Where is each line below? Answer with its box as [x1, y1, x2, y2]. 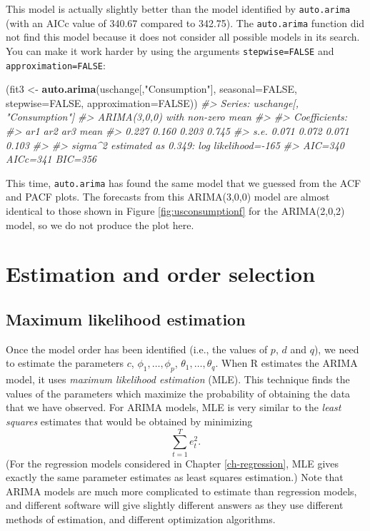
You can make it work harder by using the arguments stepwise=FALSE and [6, 43, 334, 58]
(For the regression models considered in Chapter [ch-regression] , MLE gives [6, 455, 339, 470]
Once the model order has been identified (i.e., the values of [6, 341, 268, 356]
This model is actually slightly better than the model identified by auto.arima [6, 1, 351, 16]
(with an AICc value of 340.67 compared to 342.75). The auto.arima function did [6, 15, 365, 30]
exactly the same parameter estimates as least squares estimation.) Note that [6, 470, 344, 485]
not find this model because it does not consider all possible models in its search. [6, 29, 360, 44]
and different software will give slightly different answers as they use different [6, 497, 344, 512]
